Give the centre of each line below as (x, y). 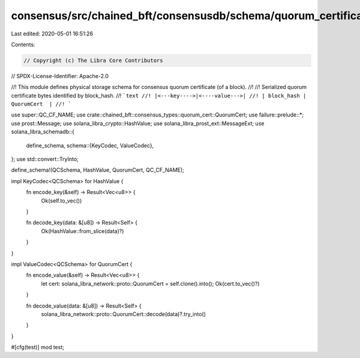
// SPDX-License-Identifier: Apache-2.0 (60, 76)
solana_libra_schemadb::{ (43, 132)
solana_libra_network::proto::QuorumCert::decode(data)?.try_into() (124, 314)
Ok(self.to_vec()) (61, 201)
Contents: (23, 44)
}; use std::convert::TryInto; (45, 159)
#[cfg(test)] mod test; (37, 347)
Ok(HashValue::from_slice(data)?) (82, 231)
